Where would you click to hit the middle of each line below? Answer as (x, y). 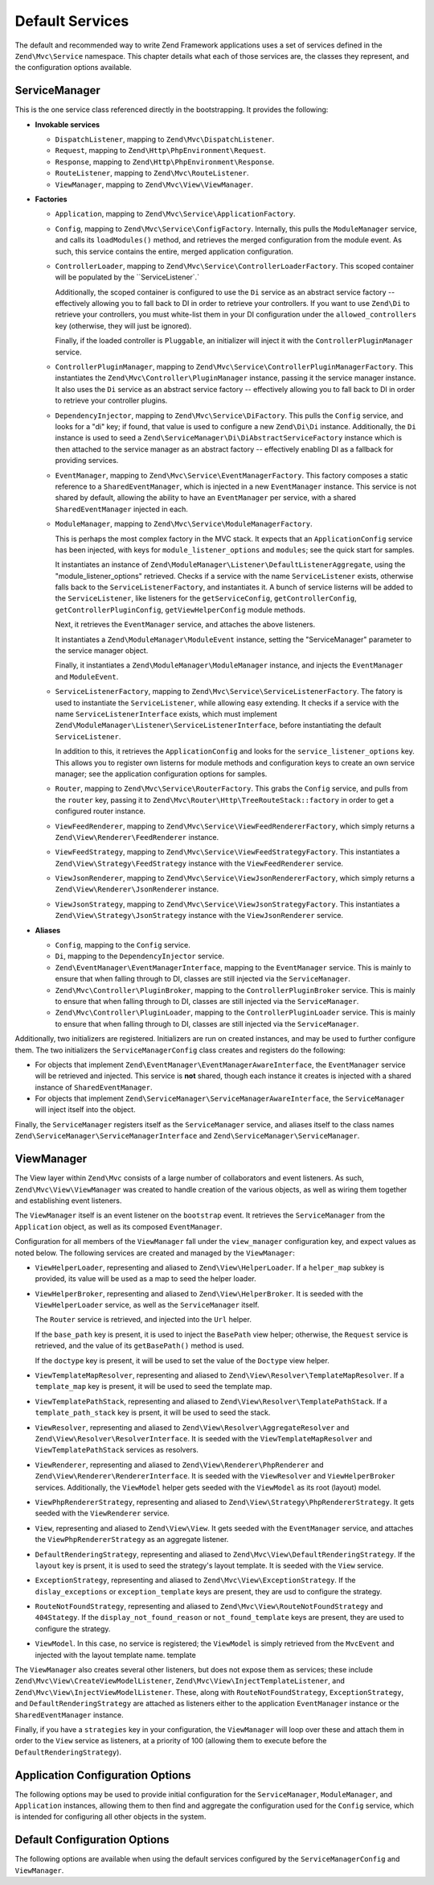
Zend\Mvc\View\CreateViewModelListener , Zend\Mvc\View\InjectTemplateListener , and (180, 1681)
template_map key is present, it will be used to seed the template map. (154, 1387)
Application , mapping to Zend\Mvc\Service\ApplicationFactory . (175, 214)
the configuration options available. (73, 68)
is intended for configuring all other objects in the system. (111, 1817)
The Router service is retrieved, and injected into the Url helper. (143, 1320)
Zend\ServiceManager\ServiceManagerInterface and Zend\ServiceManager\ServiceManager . (187, 1136)
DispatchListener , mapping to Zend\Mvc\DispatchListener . (165, 139)
